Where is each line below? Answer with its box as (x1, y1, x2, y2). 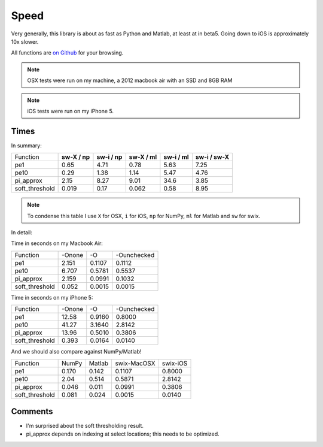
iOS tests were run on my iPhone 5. (27, 107, 114, 114)
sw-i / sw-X (195, 153, 230, 161)
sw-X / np (62, 153, 90, 161)
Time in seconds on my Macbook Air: (11, 240, 103, 247)
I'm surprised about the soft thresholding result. (26, 422, 144, 430)
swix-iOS (161, 359, 188, 367)
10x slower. (11, 38, 39, 45)
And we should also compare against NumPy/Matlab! (11, 348, 142, 355)
